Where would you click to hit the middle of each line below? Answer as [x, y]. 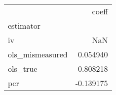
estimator [24, 25]
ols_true [23, 69]
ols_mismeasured [38, 54]
